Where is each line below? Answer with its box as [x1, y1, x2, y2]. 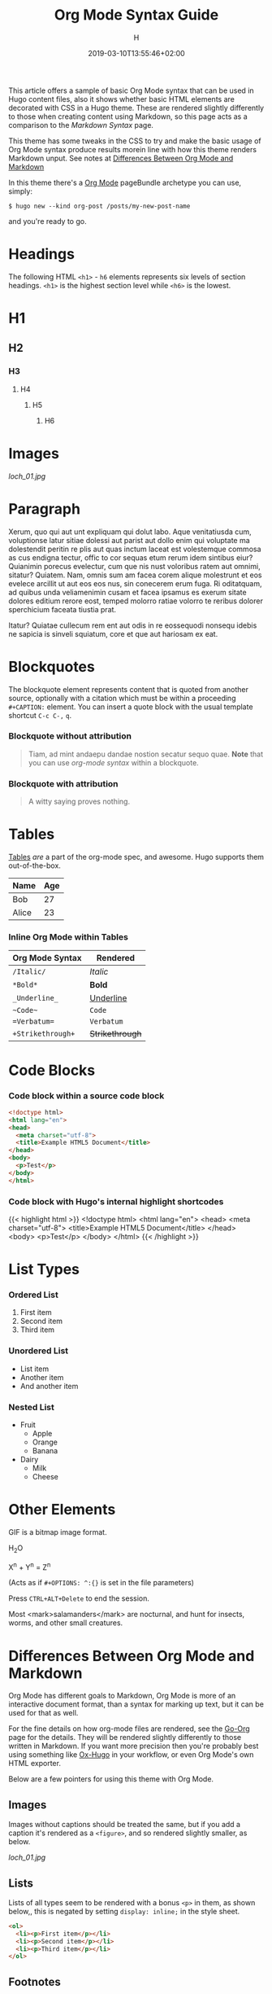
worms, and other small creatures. [8, 1618, 123, 1628]
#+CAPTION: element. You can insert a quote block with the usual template [8, 702, 253, 712]
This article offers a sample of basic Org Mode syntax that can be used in [8, 85, 254, 95]
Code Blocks [8, 1061, 96, 1080]
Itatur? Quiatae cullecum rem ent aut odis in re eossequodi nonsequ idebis [8, 620, 257, 630]
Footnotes [8, 1974, 61, 1988]
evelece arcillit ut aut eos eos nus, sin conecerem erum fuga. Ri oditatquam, [8, 578, 262, 588]
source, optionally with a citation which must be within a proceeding [8, 693, 236, 703]
